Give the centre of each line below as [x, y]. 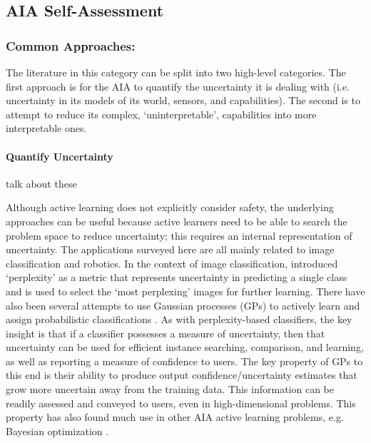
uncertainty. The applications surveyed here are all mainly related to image [170, 249]
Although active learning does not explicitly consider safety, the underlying [170, 207]
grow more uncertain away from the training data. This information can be [170, 389]
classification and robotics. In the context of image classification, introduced [172, 263]
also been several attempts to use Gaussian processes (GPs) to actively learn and [183, 305]
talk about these [41, 183]
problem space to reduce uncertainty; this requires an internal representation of [179, 235]
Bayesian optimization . [57, 431]
